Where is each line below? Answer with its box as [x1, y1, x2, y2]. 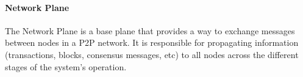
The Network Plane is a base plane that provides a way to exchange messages [5, 24, 295, 37]
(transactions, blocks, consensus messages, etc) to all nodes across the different [5, 48, 299, 61]
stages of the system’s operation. [5, 60, 127, 73]
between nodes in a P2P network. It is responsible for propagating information [5, 36, 299, 49]
